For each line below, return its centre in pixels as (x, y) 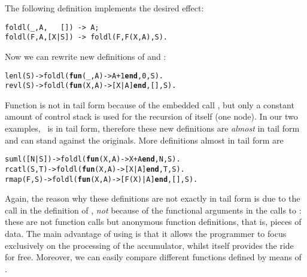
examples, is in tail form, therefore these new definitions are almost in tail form (152, 128)
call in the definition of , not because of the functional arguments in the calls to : (153, 210)
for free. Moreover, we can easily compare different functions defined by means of (153, 257)
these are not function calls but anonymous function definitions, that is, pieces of (153, 222)
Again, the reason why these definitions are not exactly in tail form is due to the (153, 198)
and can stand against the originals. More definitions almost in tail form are (144, 140)
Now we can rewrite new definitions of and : (86, 56)
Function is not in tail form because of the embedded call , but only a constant (150, 104)
